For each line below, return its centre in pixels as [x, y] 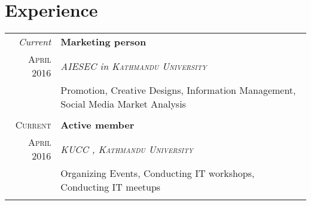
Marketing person [103, 42]
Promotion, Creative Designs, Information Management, [178, 90]
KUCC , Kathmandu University [127, 149]
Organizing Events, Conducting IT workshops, [158, 173]
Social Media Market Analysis [123, 104]
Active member [97, 125]
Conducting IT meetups [111, 187]
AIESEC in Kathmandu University [134, 66]
